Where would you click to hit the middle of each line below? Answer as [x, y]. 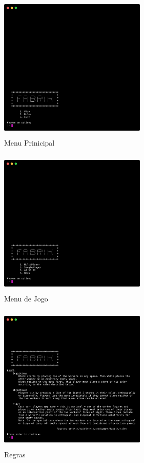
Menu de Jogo [26, 298]
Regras [15, 454]
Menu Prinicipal [29, 143]
